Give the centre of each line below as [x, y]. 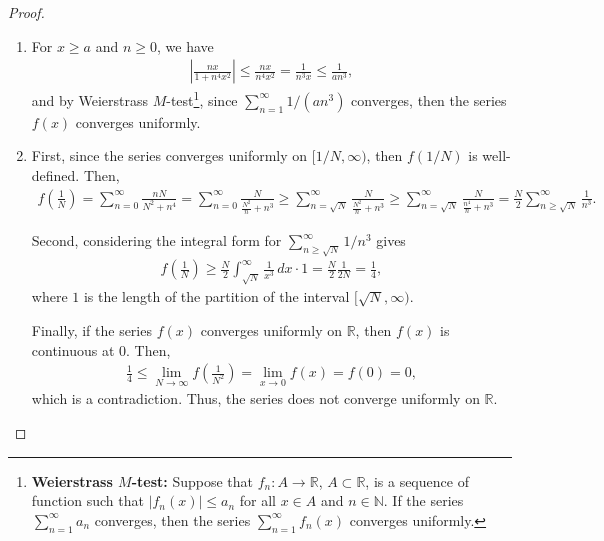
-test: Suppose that [192, 480]
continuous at [73, 349]
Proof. [26, 12]
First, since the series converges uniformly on [169, 155]
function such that [87, 500]
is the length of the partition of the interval [216, 296]
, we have [185, 45]
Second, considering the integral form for [156, 240]
